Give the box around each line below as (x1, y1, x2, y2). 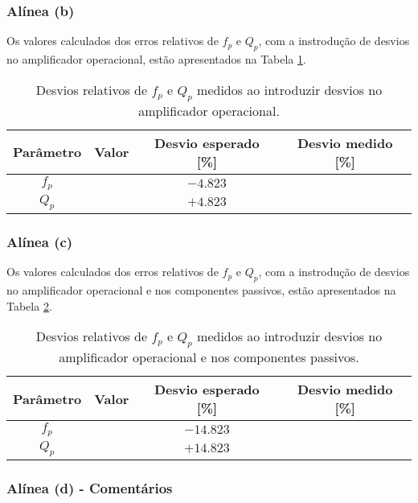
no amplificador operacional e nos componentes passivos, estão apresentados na (6, 281, 396, 298)
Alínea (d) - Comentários (6, 478, 173, 498)
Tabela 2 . (6, 297, 52, 314)
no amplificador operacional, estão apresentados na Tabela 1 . (6, 51, 306, 68)
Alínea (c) (6, 231, 73, 251)
